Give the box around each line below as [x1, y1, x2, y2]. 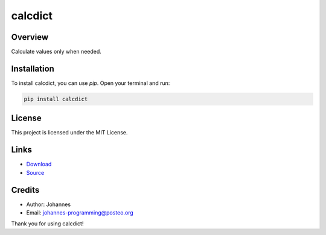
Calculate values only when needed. [11, 48, 102, 55]
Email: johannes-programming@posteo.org [26, 209, 134, 216]
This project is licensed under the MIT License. [11, 129, 128, 136]
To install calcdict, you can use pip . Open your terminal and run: [11, 79, 170, 87]
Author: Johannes [26, 201, 71, 208]
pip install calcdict [24, 95, 88, 102]
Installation [11, 63, 54, 74]
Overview [11, 32, 49, 42]
